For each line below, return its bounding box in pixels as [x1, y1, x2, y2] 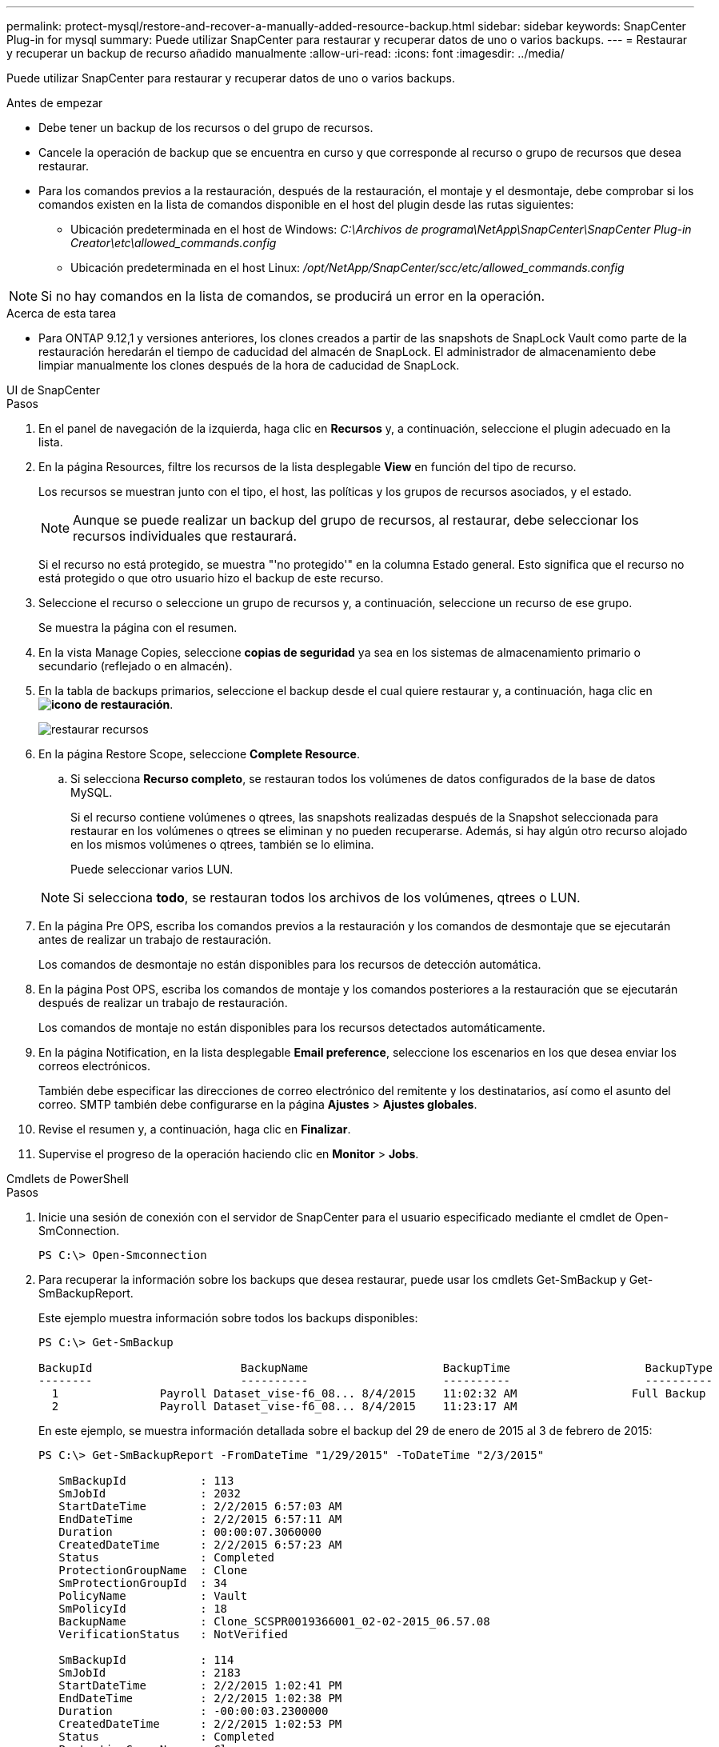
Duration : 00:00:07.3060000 [58, 1525, 322, 1538]
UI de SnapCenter [6, 383, 101, 397]
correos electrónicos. [38, 1059, 151, 1073]
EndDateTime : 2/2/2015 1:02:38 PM [58, 1692, 342, 1705]
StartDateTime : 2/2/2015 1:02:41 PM [58, 1679, 342, 1692]
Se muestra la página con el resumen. [38, 621, 238, 634]
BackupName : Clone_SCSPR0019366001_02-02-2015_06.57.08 [58, 1615, 490, 1628]
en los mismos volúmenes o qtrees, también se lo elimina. [70, 838, 374, 851]
